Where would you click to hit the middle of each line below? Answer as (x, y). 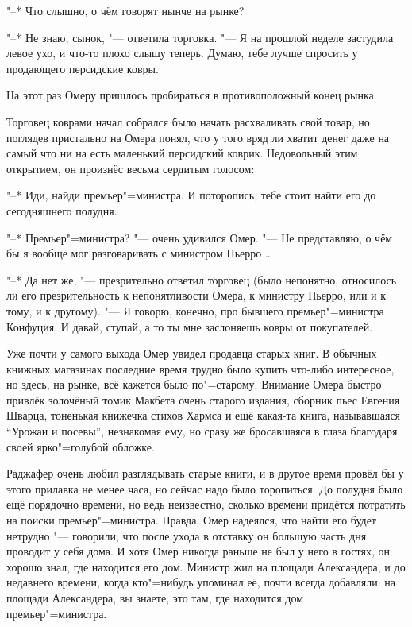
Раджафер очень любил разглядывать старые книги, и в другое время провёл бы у (205, 473)
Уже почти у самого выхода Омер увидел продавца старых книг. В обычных (192, 353)
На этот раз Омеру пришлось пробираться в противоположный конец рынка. (192, 95)
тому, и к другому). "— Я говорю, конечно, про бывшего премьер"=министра (195, 310)
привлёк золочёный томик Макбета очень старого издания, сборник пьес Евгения (203, 399)
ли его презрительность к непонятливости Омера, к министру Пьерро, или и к (196, 295)
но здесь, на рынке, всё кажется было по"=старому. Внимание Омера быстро (194, 384)
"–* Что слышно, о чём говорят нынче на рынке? (125, 10)
